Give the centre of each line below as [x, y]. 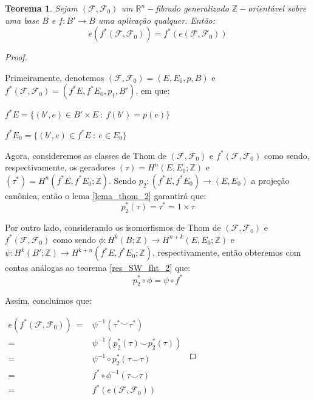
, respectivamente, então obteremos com [227, 252]
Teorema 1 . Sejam [41, 8]
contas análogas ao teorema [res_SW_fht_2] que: [98, 268]
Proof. [16, 57]
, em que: [153, 90]
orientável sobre [277, 8]
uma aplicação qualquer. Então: [156, 20]
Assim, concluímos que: [48, 300]
